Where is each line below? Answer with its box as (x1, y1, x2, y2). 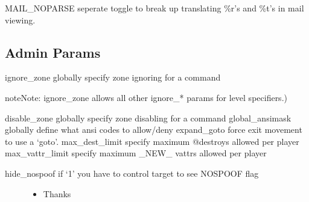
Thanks (43, 187, 71, 200)
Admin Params (5, 43, 101, 61)
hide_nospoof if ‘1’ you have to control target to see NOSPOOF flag (5, 167, 259, 179)
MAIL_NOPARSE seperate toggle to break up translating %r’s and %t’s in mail (5, 2, 304, 14)
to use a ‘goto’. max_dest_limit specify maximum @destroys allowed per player (5, 135, 299, 147)
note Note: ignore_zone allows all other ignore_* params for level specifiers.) (5, 91, 287, 103)
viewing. (5, 13, 36, 26)
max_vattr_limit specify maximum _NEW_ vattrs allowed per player (5, 147, 267, 159)
